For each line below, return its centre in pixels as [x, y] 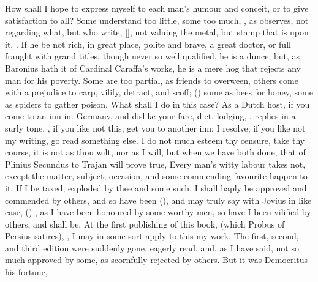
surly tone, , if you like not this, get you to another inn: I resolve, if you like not [155, 128]
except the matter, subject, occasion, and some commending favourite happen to [156, 176]
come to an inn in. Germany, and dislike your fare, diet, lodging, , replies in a [150, 116]
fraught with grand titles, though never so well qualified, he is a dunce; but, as [153, 56]
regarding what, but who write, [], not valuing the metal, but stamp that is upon [157, 32]
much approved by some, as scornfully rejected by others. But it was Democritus [157, 260]
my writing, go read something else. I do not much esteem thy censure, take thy [155, 140]
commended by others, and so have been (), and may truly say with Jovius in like [158, 200]
